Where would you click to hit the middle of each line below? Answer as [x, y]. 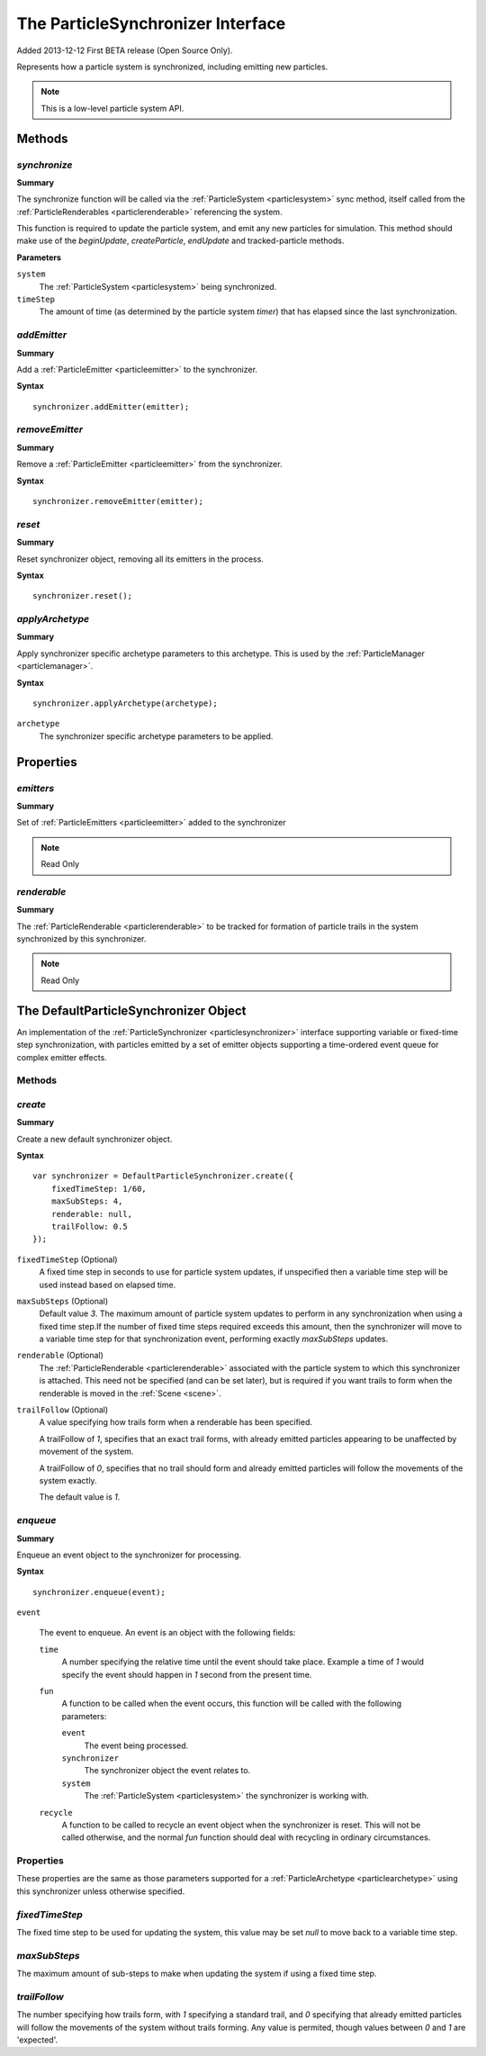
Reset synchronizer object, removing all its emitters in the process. [140, 559]
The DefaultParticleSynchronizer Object [131, 1010]
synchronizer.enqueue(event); [99, 1592]
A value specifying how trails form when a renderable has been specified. [175, 1422]
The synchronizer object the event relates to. [167, 1771]
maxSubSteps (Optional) [63, 1301]
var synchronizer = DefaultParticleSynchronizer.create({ [163, 1176]
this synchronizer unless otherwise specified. [101, 1891]
